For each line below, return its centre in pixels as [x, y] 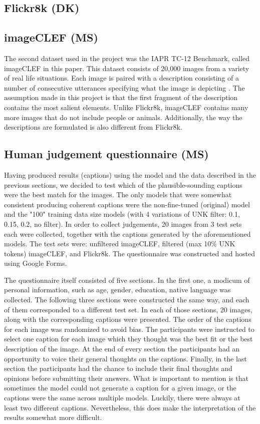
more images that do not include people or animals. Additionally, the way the [123, 117]
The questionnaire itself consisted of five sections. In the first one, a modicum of [127, 280]
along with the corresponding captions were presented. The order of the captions [128, 319]
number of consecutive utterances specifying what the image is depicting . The [124, 87]
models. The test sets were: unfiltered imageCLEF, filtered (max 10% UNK [120, 244]
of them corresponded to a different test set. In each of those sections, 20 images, [128, 309]
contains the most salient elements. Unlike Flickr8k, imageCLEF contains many [126, 107]
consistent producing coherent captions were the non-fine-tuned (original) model [127, 204]
